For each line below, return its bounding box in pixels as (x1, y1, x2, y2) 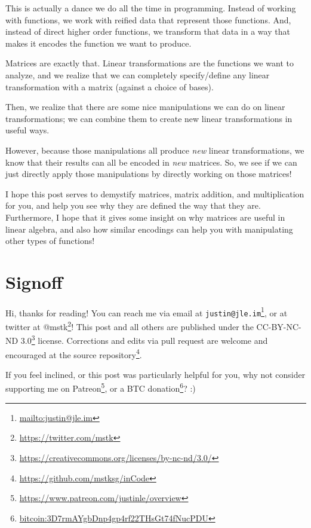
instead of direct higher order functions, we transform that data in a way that (5, 25, 290, 38)
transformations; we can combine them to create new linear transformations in (5, 112, 292, 124)
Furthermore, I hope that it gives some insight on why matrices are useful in (5, 210, 285, 223)
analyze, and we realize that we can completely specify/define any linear (5, 68, 270, 81)
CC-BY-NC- (256, 320, 301, 332)
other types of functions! (5, 234, 95, 247)
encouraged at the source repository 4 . (5, 346, 142, 361)
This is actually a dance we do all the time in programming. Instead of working (5, 2, 296, 14)
